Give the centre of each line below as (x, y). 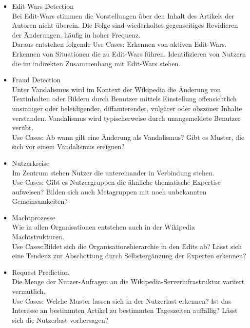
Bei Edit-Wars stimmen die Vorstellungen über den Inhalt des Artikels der (123, 15)
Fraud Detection (36, 80)
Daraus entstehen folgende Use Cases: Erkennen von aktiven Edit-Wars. (119, 44)
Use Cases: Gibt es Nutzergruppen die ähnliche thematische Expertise (116, 182)
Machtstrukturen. (38, 237)
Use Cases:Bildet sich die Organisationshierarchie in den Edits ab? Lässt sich (127, 246)
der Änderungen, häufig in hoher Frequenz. (76, 34)
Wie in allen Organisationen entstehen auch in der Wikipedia (103, 227)
